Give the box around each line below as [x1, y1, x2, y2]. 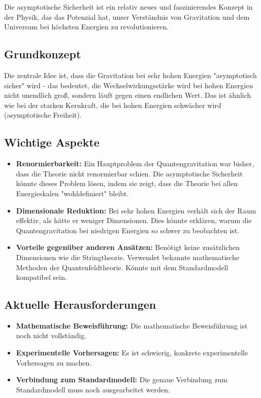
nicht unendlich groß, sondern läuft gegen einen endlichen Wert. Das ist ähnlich [4, 90, 251, 100]
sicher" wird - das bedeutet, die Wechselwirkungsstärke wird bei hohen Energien [4, 80, 253, 90]
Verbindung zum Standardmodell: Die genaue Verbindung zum [16, 374, 228, 385]
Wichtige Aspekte [4, 134, 100, 150]
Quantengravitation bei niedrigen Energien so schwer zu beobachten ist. [16, 225, 240, 235]
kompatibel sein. [16, 272, 67, 282]
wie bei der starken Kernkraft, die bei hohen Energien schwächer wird [4, 99, 221, 110]
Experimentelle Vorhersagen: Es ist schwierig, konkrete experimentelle [16, 347, 248, 358]
